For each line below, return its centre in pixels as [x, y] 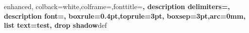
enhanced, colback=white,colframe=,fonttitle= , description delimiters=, [117, 6]
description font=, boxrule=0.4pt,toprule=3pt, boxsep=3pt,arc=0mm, [125, 16]
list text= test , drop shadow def [55, 25]
